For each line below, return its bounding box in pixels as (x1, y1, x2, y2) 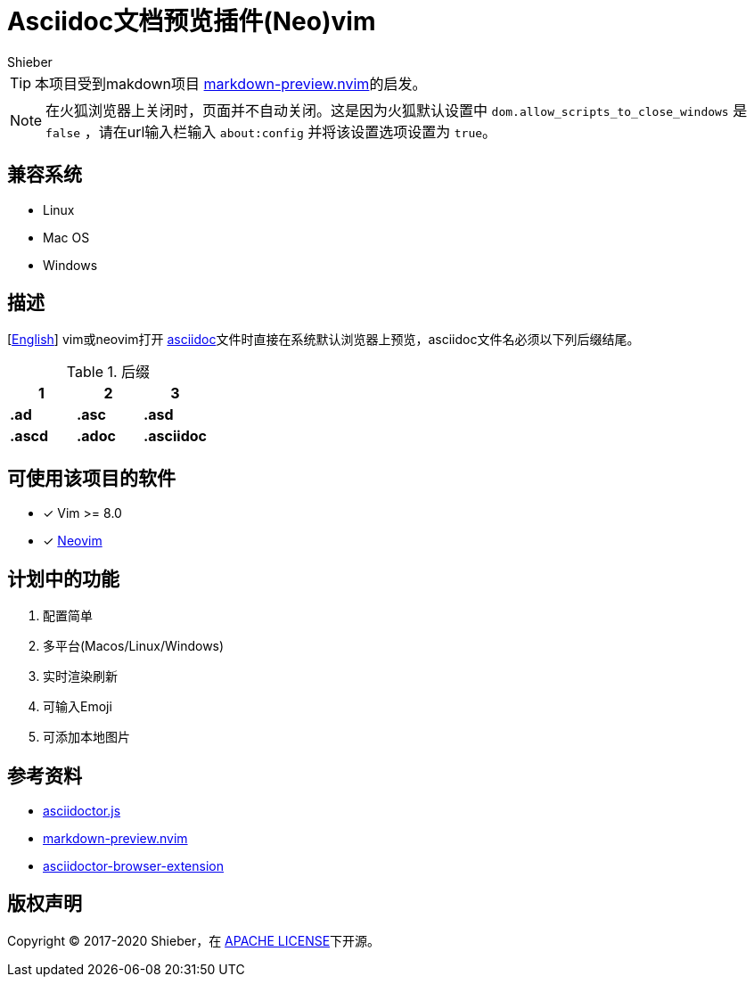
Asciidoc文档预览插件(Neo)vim (7, 6, 376, 37)
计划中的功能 (7, 567, 119, 590)
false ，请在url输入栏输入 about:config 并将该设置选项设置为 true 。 (45, 122, 497, 141)
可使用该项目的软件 (7, 466, 176, 489)
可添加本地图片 (43, 729, 130, 745)
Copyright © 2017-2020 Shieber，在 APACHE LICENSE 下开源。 (7, 932, 381, 948)
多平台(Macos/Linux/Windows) (43, 638, 225, 654)
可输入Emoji (43, 699, 112, 715)
